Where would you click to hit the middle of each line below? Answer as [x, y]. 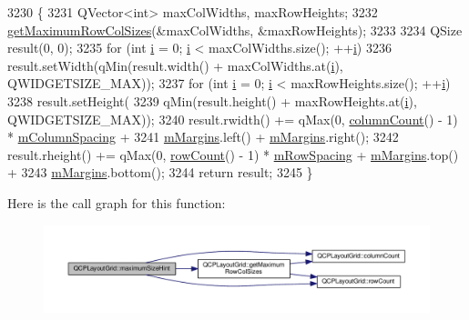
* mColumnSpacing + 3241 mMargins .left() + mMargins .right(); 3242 [203, 137]
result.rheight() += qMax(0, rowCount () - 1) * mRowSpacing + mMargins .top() [233, 154]
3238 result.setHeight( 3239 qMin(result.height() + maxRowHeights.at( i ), [212, 100]
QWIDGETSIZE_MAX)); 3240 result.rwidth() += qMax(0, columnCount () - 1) [233, 119]
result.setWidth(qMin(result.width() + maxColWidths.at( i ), [175, 65]
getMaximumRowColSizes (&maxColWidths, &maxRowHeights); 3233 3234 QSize [235, 30]
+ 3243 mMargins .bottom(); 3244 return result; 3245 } [160, 172]
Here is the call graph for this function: [117, 202]
